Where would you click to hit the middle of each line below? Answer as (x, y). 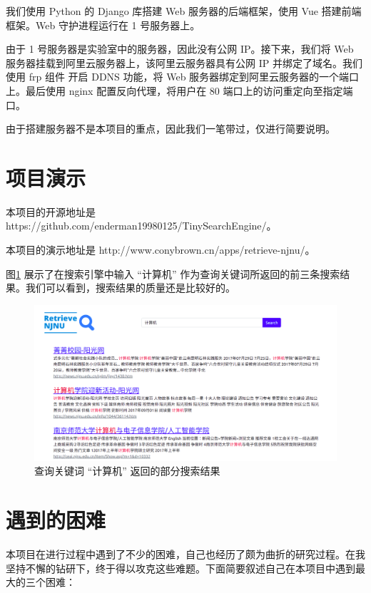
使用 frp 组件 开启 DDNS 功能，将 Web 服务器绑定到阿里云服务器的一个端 (178, 77)
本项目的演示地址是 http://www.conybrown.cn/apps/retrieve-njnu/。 (161, 250)
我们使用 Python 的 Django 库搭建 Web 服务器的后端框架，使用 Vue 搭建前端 (184, 11)
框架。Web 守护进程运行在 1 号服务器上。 (103, 25)
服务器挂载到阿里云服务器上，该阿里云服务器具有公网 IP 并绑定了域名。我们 (184, 62)
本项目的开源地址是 (51, 211)
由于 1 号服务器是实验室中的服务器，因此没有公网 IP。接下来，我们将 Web (180, 49)
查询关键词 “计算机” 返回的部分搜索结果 (127, 471)
